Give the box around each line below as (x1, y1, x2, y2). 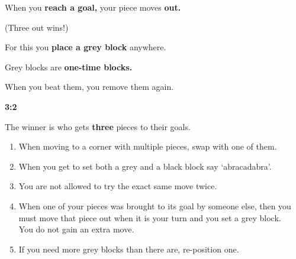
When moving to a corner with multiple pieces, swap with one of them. (18, 140, 277, 153)
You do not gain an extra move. (18, 223, 134, 235)
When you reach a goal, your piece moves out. (5, 1, 181, 13)
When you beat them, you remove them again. (5, 80, 174, 93)
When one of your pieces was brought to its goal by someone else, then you (18, 199, 291, 212)
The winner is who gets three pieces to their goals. (5, 120, 191, 132)
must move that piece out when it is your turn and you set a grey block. (18, 211, 281, 224)
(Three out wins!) (5, 21, 69, 33)
